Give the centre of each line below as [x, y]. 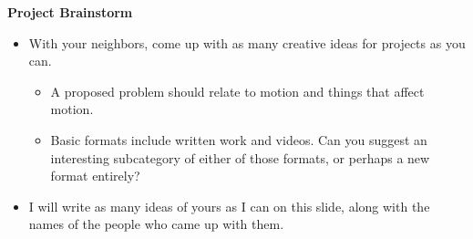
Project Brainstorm [70, 12]
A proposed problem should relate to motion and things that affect [237, 91]
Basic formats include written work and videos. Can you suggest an [239, 139]
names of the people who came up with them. [156, 224]
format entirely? [95, 176]
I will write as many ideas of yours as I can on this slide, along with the [229, 206]
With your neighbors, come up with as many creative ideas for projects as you [247, 42]
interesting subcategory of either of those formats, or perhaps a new [240, 157]
